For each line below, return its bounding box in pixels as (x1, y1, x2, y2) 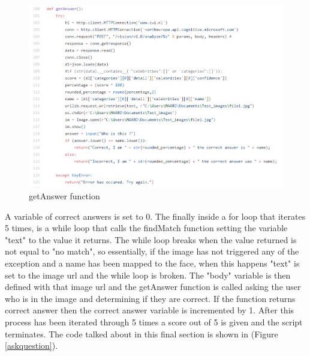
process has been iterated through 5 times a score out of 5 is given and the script (5, 316, 303, 328)
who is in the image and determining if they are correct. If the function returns (5, 292, 296, 304)
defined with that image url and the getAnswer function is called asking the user (5, 280, 301, 293)
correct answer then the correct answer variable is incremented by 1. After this (5, 304, 294, 316)
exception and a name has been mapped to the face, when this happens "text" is (5, 257, 300, 270)
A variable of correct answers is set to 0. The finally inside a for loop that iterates (5, 210, 306, 222)
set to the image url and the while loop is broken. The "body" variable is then (5, 268, 291, 281)
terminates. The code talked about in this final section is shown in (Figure (5, 327, 278, 340)
